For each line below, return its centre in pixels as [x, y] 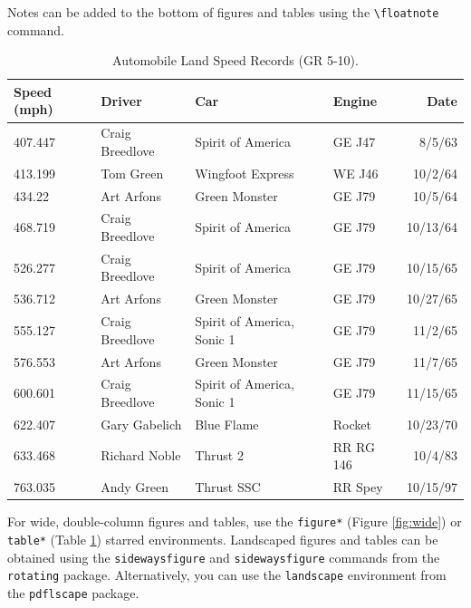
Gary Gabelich [141, 424]
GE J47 [354, 142]
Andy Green [135, 487]
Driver [121, 100]
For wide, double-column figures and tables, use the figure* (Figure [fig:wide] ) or [235, 521]
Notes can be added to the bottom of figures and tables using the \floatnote [223, 12]
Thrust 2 [219, 455]
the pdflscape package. [73, 592]
